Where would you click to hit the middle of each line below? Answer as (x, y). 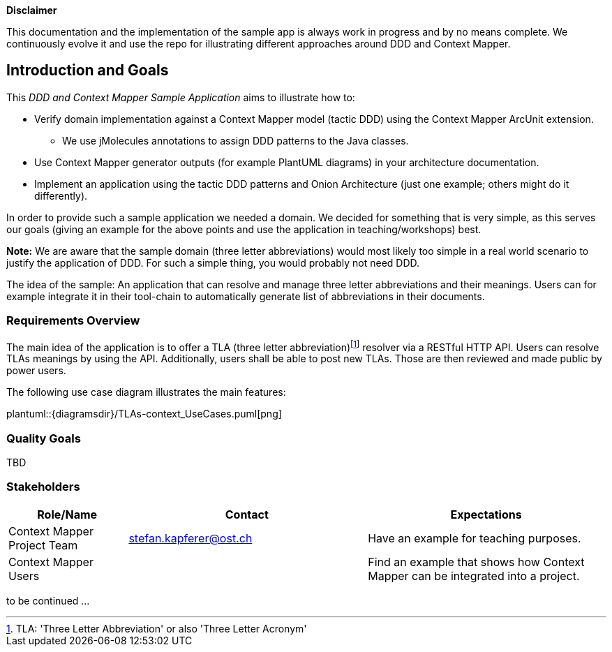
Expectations (486, 514)
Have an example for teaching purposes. (475, 538)
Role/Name (67, 514)
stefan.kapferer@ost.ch (191, 538)
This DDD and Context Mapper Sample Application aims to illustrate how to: (181, 97)
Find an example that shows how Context (476, 562)
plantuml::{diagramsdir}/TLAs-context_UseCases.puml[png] (144, 414)
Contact (247, 514)
